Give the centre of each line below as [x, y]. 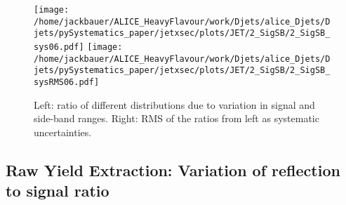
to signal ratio [58, 191]
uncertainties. [63, 132]
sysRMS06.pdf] [67, 82]
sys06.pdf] [59, 47]
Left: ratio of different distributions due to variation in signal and [174, 104]
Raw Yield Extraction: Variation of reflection [173, 170]
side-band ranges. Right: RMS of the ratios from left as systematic [177, 118]
